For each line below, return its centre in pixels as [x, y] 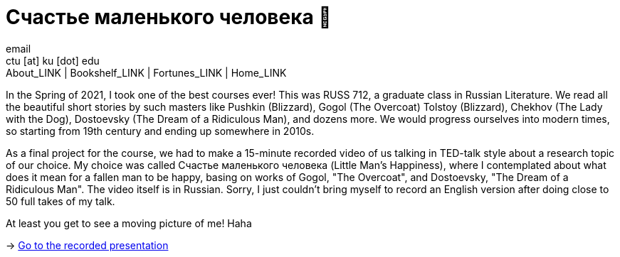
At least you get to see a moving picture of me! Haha [129, 223]
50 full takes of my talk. [61, 201]
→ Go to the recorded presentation [87, 245]
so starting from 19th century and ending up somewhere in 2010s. [160, 131]
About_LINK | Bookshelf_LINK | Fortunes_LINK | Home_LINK [146, 72]
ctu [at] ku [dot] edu [53, 60]
